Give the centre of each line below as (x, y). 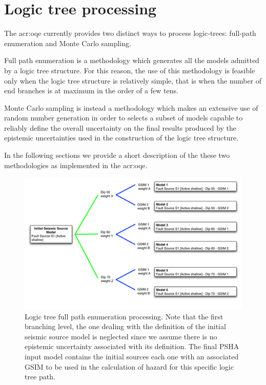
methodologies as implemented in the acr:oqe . (76, 165)
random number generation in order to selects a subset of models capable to (124, 118)
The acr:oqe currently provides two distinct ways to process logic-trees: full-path (130, 33)
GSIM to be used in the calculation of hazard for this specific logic (129, 366)
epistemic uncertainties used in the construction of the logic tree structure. (121, 138)
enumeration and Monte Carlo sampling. (68, 43)
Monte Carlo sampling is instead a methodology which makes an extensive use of (131, 107)
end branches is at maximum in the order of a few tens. (91, 90)
